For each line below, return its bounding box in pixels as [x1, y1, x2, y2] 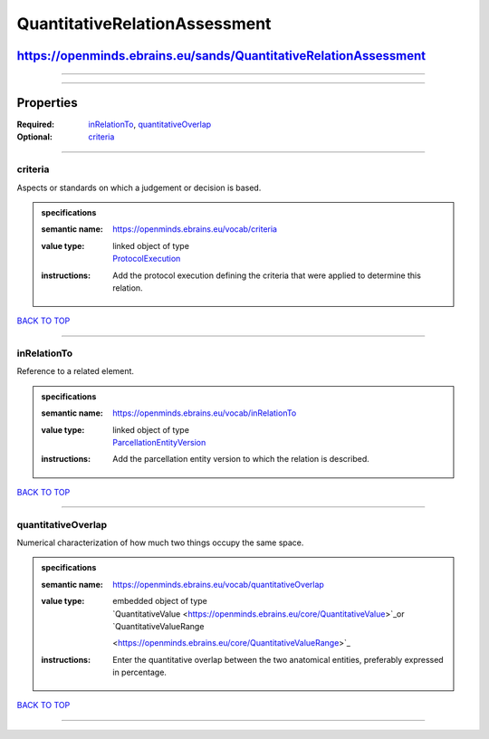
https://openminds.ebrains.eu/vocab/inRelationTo [112, 408, 297, 418]
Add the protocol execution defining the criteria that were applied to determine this [112, 270, 421, 281]
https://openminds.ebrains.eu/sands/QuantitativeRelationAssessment [16, 48, 426, 63]
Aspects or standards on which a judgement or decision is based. [16, 182, 262, 193]
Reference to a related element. [16, 366, 135, 377]
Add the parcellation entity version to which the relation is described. [112, 454, 370, 465]
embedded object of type [112, 596, 207, 607]
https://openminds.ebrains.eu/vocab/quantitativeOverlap [112, 579, 325, 590]
